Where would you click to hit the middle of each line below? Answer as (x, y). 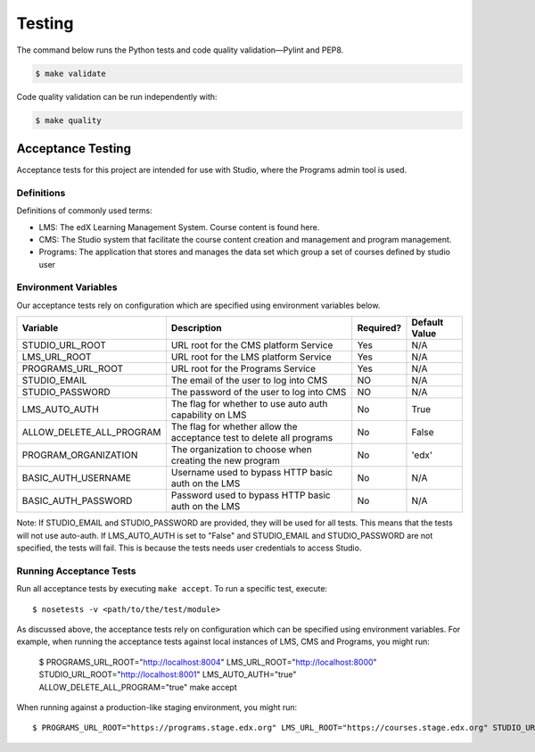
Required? (379, 328)
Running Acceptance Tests (76, 571)
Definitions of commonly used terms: (84, 211)
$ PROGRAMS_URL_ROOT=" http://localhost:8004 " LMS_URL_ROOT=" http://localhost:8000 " (208, 662)
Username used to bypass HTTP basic (252, 473)
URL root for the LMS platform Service (251, 357)
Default (428, 323)
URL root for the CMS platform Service (252, 345)
